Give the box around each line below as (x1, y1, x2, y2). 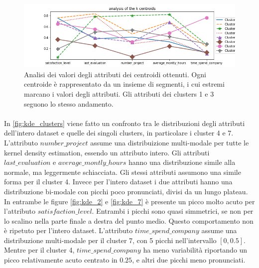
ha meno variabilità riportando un (143, 245, 248, 255)
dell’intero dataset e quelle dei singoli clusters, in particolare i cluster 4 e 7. (4, 128, 234, 138)
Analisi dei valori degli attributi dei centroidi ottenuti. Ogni (24, 69, 206, 79)
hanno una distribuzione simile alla (129, 157, 236, 167)
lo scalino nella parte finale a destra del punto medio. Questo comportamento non (4, 215, 254, 226)
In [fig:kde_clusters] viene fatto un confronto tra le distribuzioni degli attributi (4, 118, 245, 128)
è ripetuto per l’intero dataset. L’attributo (4, 225, 133, 236)
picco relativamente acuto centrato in (4, 255, 118, 265)
